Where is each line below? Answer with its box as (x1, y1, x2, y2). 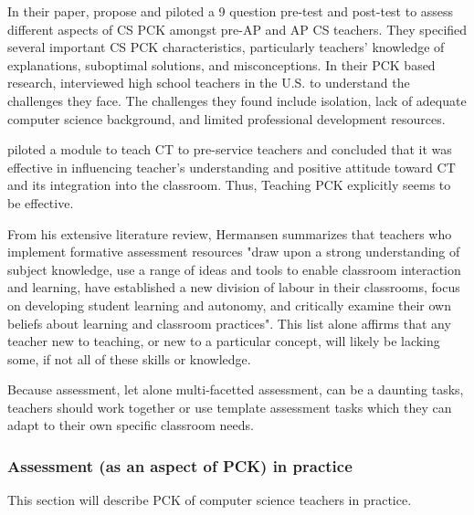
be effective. (7, 193, 74, 212)
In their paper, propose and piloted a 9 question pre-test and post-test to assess (7, 2, 454, 20)
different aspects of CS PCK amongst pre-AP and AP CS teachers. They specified (7, 19, 468, 38)
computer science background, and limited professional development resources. (7, 109, 446, 128)
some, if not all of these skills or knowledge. (7, 349, 251, 368)
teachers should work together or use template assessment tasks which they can (7, 397, 452, 416)
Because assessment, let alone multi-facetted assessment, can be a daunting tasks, (7, 380, 464, 399)
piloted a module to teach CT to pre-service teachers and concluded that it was (7, 140, 452, 159)
